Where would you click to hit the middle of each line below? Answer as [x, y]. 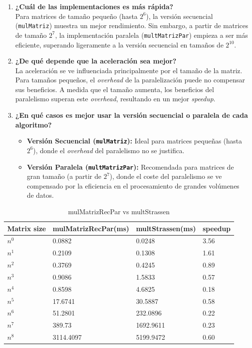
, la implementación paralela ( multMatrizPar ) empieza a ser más [151, 35]
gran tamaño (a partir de [64, 176]
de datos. [40, 195]
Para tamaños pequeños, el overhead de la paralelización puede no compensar [130, 80]
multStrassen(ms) [166, 228]
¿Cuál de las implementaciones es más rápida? [94, 6]
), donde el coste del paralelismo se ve [166, 176]
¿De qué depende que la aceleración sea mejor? [96, 61]
